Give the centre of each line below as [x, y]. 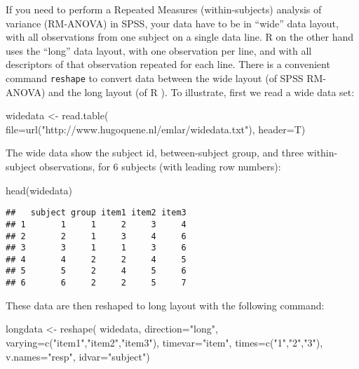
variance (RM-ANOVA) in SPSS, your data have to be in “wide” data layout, [172, 23]
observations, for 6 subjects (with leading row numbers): [160, 166]
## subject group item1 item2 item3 [96, 213]
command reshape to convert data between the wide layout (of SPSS [155, 78]
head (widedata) [39, 190]
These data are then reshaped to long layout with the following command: [165, 305]
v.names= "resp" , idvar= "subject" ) [78, 356]
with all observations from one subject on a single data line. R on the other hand [180, 37]
